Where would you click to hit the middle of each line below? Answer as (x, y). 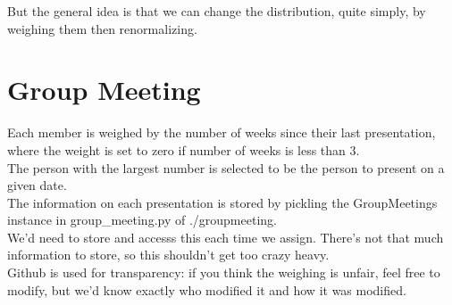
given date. (37, 185)
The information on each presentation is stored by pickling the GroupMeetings (222, 202)
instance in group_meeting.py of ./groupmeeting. (142, 220)
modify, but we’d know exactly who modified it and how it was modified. (207, 289)
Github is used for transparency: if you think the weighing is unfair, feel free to (224, 272)
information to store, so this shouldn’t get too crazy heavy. (168, 255)
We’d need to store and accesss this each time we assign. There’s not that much (226, 237)
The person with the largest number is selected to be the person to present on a (226, 167)
